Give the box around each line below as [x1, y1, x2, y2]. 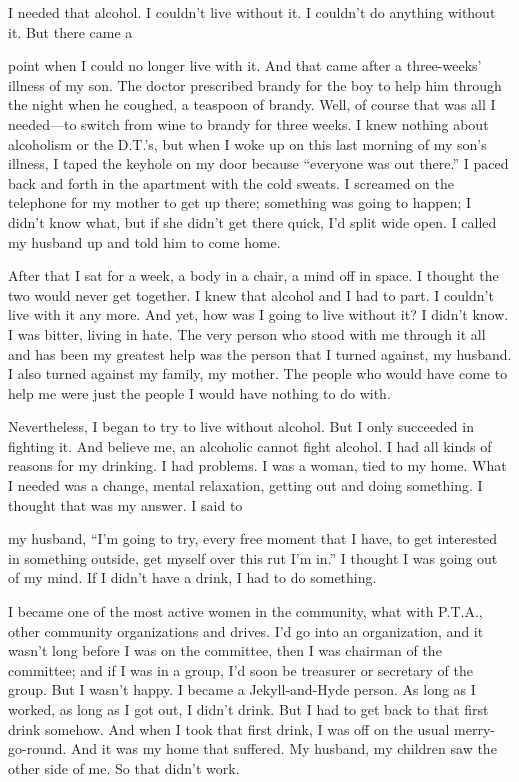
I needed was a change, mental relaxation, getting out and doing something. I [8, 475, 483, 496]
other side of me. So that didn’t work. [8, 757, 240, 778]
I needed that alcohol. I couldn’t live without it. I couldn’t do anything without [8, 2, 496, 22]
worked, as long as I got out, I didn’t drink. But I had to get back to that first [8, 699, 489, 719]
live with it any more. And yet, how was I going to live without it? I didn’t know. [8, 304, 509, 325]
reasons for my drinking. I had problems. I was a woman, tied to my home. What [8, 455, 507, 476]
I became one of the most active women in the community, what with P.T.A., [8, 601, 483, 622]
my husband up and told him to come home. [8, 231, 281, 252]
